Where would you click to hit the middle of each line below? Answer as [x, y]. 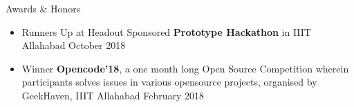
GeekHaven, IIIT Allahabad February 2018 [113, 95]
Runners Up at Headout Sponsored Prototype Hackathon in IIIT [166, 31]
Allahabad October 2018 [74, 45]
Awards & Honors [43, 8]
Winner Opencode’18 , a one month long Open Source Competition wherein [185, 68]
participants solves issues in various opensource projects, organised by [169, 82]
